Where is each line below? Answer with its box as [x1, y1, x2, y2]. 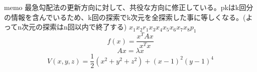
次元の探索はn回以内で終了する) [22, 21, 127, 32]
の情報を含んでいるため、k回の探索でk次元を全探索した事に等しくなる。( [4, 11, 246, 22]
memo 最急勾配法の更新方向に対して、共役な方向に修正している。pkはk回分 [4, 2, 253, 12]
